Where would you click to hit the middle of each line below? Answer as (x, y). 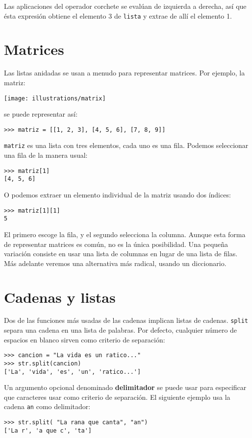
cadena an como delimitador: (47, 406)
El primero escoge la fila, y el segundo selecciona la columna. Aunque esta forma (125, 234)
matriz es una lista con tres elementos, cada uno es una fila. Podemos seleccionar (126, 145)
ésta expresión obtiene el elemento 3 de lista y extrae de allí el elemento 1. (118, 15)
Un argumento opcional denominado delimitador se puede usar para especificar (125, 387)
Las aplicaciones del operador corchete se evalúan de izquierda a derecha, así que (125, 6)
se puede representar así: (41, 114)
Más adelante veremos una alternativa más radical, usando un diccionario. (115, 263)
